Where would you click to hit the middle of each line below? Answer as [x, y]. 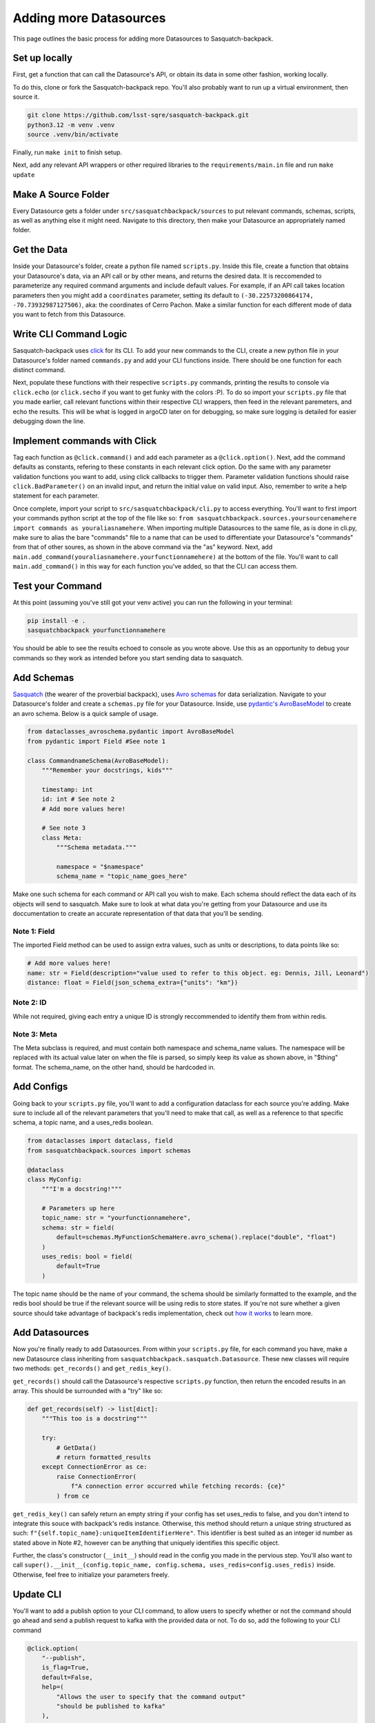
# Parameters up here [78, 1209]
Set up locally [42, 58]
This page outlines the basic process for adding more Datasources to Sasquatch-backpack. [143, 39]
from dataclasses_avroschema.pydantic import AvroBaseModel [131, 732]
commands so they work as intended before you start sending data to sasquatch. [128, 657]
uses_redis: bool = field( [88, 1257]
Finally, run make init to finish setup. [68, 152]
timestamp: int [67, 789]
